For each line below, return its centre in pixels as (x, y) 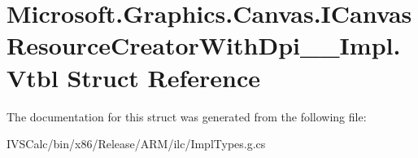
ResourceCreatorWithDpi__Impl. (204, 45)
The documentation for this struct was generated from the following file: (187, 116)
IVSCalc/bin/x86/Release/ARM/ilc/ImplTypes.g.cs (136, 144)
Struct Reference (164, 77)
